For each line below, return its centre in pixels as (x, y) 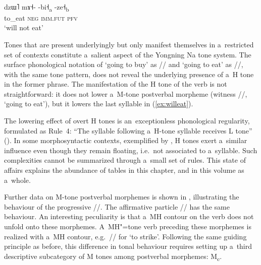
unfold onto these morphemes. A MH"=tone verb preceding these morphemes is (128, 226)
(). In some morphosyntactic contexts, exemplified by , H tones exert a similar (126, 140)
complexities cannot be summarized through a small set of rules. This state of (125, 160)
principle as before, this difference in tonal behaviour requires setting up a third (128, 246)
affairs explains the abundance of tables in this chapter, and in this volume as (124, 170)
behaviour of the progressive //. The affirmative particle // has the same (117, 206)
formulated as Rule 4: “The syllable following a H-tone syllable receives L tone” (128, 130)
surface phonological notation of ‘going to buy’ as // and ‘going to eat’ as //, (124, 64)
